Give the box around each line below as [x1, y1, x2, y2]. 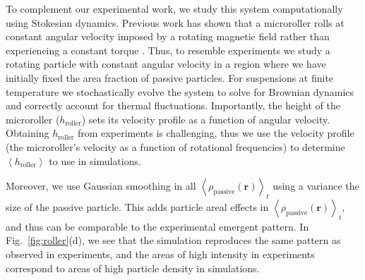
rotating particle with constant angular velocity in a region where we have [6, 56, 326, 71]
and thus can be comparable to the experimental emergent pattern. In [6, 219, 309, 233]
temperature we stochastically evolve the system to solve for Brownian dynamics [6, 84, 354, 99]
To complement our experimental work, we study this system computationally [6, 1, 343, 16]
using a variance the [273, 178, 359, 193]
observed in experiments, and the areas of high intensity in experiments [6, 246, 315, 261]
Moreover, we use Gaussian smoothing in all [6, 178, 196, 193]
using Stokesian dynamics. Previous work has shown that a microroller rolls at [6, 15, 345, 30]
